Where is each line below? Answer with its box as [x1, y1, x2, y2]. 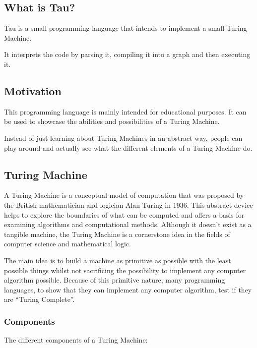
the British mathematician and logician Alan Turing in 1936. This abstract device [4, 199, 253, 210]
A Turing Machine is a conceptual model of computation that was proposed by [4, 190, 244, 200]
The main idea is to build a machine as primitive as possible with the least [4, 255, 231, 265]
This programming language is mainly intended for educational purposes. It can [4, 106, 247, 116]
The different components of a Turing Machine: [4, 335, 148, 345]
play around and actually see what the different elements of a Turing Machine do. [4, 142, 253, 153]
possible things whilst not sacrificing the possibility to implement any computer [4, 265, 246, 275]
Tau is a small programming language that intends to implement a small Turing [4, 23, 247, 33]
